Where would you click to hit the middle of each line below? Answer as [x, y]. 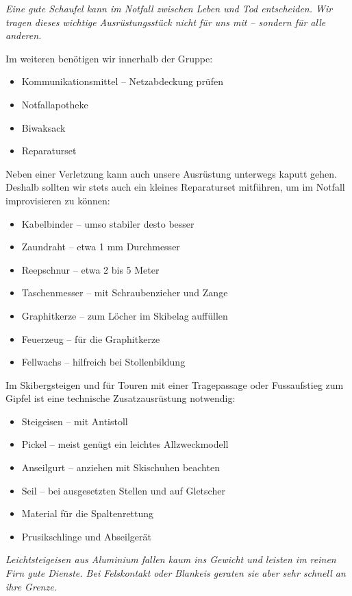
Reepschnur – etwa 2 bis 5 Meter [90, 269]
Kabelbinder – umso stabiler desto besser [108, 223]
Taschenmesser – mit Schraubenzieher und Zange [125, 293]
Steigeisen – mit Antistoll [75, 421]
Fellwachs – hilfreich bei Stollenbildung [103, 362]
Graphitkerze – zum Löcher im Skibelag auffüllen [125, 315]
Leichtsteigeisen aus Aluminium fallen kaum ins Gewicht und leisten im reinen [171, 559]
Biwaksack [43, 127]
